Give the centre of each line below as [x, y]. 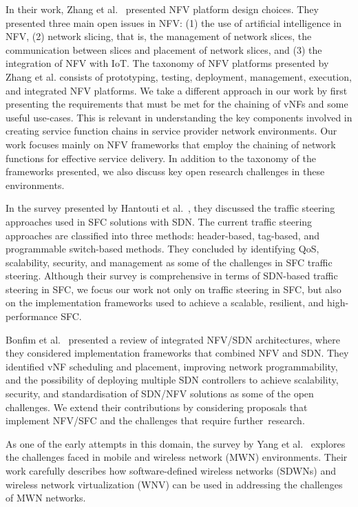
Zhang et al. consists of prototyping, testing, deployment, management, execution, [179, 76]
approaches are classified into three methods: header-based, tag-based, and [162, 235]
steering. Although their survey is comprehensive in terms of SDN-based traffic [172, 276]
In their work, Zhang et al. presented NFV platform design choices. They [162, 9]
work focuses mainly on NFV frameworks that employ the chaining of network [171, 144]
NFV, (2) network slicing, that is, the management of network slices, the [159, 36]
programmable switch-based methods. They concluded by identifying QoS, [162, 249]
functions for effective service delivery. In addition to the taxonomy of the [161, 158]
